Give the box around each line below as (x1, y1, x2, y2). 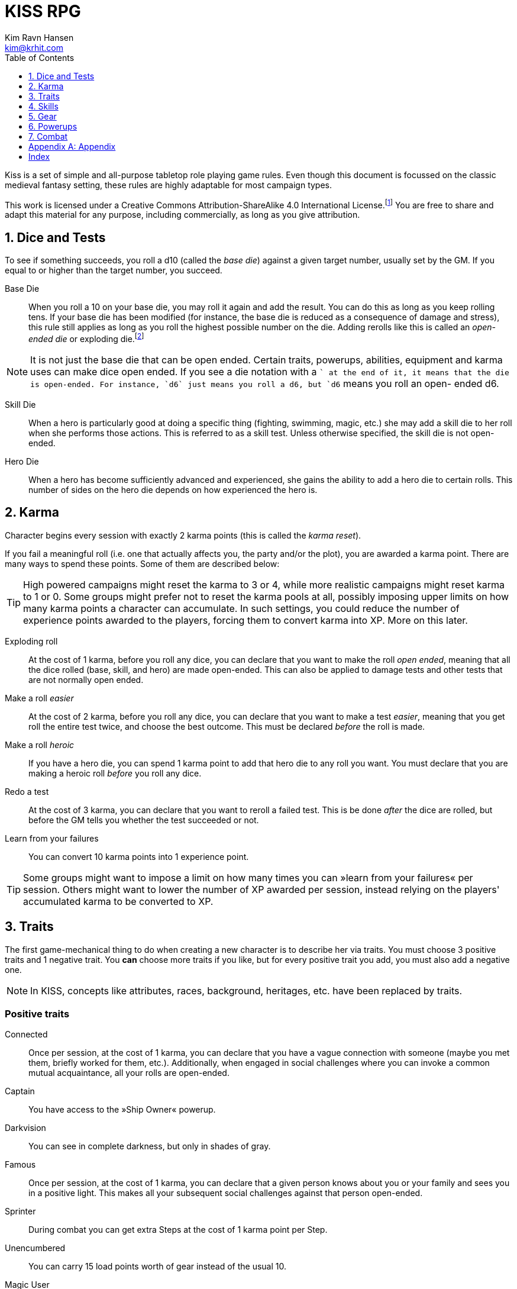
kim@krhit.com (5, 42, 63, 53)
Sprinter (5, 1206, 36, 1217)
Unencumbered (5, 1243, 66, 1253)
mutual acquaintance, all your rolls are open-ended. (28, 1068, 230, 1078)
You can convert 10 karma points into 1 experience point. (28, 851, 249, 862)
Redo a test (5, 786, 49, 797)
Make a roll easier (5, 692, 74, 703)
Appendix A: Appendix (28, 141, 116, 152)
